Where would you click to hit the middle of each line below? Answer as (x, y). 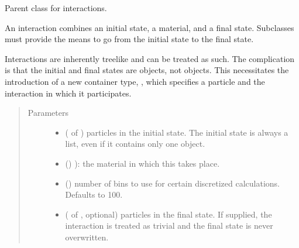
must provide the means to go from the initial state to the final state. (129, 39)
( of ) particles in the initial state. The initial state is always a (177, 132)
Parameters (48, 113)
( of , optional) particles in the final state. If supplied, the (169, 214)
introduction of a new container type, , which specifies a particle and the (135, 81)
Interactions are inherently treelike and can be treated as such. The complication (150, 58)
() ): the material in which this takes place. (142, 163)
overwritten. (87, 237)
